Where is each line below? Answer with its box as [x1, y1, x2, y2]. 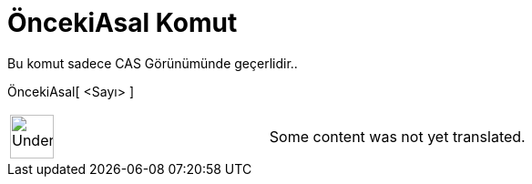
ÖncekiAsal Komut [7, 7, 238, 38]
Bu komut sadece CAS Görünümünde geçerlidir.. [7, 55, 298, 71]
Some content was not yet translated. [269, 127, 526, 146]
